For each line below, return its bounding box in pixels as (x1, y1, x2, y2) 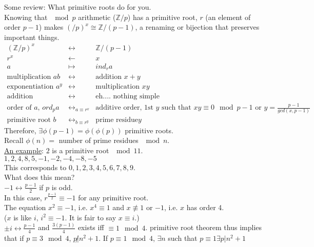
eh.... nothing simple (95, 92, 160, 100)
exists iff (77, 222, 104, 233)
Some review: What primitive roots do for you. (4, 2, 151, 12)
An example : (4, 145, 44, 155)
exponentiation (7, 83, 54, 90)
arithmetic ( (78, 11, 116, 22)
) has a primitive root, (127, 11, 198, 22)
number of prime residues (58, 135, 139, 146)
